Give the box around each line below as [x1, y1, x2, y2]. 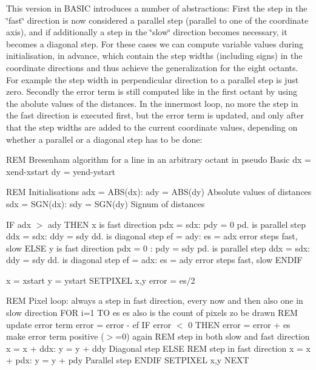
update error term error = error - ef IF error [6, 318, 172, 331]
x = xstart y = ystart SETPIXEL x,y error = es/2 [6, 273, 195, 286]
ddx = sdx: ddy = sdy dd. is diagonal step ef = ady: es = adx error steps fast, [6, 230, 298, 242]
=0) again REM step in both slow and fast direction [115, 330, 310, 343]
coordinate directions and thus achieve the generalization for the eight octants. [6, 61, 298, 74]
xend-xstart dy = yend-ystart [6, 165, 115, 177]
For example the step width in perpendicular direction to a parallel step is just [6, 73, 299, 86]
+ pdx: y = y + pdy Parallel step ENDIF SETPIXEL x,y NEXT [6, 354, 249, 366]
